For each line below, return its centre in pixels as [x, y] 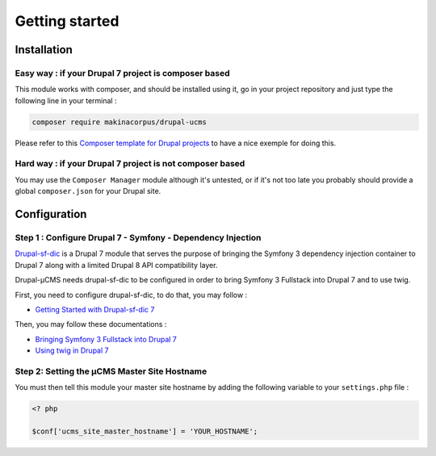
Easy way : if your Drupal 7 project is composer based [122, 73]
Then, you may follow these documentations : [91, 324]
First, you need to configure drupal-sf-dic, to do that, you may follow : [131, 295]
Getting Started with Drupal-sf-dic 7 [95, 309]
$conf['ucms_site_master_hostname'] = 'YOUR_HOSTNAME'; [145, 431]
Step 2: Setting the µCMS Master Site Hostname [111, 371]
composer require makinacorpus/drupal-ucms [119, 122]
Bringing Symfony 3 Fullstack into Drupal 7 [106, 339]
